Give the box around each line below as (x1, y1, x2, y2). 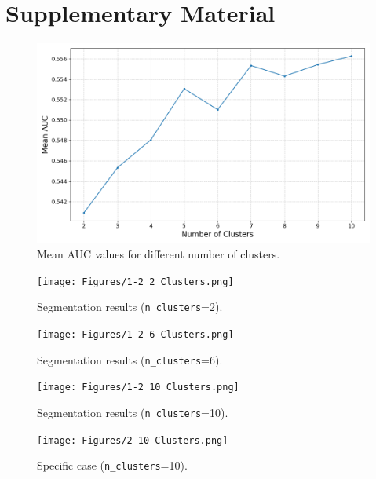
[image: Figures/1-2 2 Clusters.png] (37, 276, 234, 287)
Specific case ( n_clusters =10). (37, 457, 188, 474)
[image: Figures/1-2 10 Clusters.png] (37, 382, 239, 393)
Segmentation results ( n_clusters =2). (37, 298, 223, 315)
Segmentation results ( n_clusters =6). (37, 351, 223, 367)
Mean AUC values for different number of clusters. (37, 246, 280, 262)
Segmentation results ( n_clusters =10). (37, 404, 228, 420)
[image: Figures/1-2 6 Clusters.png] (37, 329, 234, 341)
